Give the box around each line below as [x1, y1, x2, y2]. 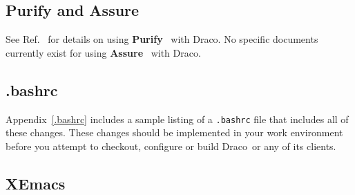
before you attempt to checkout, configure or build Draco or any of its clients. [6, 138, 336, 153]
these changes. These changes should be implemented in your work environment [6, 125, 343, 140]
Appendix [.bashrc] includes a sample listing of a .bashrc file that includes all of [6, 111, 349, 126]
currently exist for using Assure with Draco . [6, 45, 201, 59]
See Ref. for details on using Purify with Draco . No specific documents [6, 32, 318, 46]
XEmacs [6, 172, 66, 194]
